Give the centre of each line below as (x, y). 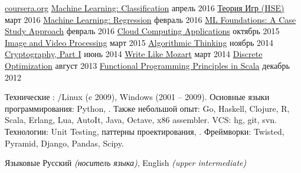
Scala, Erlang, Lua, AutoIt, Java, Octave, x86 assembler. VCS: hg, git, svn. (141, 120)
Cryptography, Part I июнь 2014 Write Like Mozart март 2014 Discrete (134, 54)
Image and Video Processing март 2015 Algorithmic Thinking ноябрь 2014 (139, 42)
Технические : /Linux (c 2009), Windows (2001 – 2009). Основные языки (137, 97)
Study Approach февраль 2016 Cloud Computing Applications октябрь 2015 (142, 31)
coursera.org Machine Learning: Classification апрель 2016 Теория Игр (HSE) (145, 8)
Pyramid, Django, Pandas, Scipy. (64, 143)
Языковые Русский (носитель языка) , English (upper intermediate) (126, 163)
